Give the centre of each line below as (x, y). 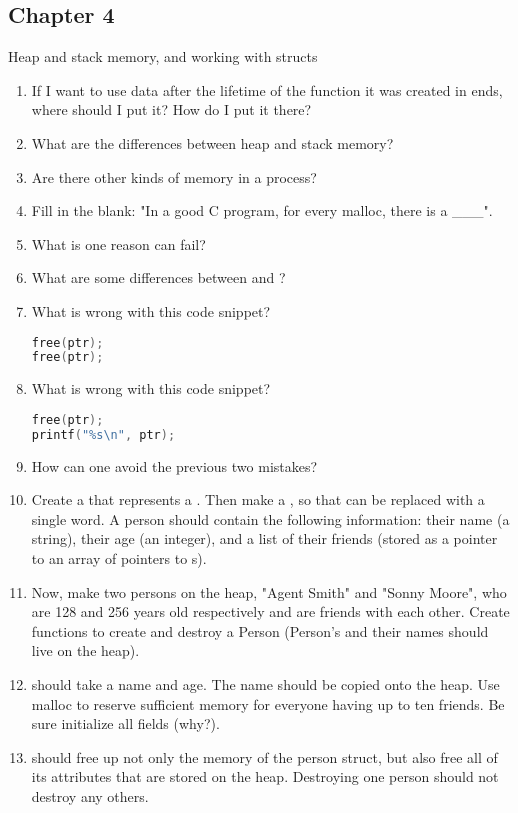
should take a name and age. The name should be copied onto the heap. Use (265, 683)
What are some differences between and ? (158, 277)
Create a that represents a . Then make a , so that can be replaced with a (258, 499)
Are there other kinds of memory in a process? (174, 176)
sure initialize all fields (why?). (125, 723)
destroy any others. (90, 795)
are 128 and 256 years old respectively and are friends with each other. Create (270, 611)
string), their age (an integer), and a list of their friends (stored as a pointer (264, 538)
